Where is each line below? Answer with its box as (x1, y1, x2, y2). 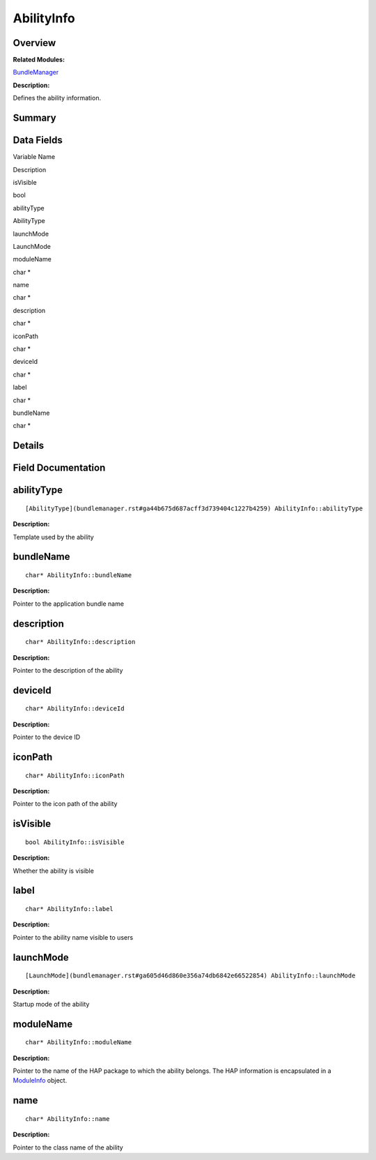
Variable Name (13, 153, 56, 161)
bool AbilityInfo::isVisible (25, 838, 125, 846)
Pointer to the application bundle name (13, 600, 125, 608)
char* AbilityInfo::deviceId (25, 705, 125, 712)
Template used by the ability (13, 533, 94, 541)
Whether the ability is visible (13, 867, 94, 875)
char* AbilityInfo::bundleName (25, 571, 132, 579)
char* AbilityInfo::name (25, 1115, 110, 1122)
